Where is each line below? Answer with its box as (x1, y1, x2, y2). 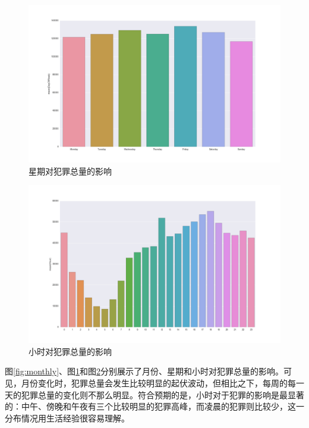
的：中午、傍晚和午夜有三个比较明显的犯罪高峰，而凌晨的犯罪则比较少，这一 (5, 400, 304, 413)
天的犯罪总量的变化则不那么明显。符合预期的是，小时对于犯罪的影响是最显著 (5, 388, 304, 401)
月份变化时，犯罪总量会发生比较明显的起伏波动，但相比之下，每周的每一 (21, 376, 304, 389)
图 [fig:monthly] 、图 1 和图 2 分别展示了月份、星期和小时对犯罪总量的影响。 (5, 365, 284, 377)
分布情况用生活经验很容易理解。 (5, 411, 130, 424)
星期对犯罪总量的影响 (29, 164, 112, 177)
